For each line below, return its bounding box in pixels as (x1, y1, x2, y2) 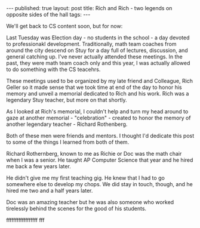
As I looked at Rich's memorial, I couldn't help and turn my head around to (6, 108, 189, 115)
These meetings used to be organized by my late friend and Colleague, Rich (6, 78, 193, 84)
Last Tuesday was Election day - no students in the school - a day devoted (6, 34, 190, 41)
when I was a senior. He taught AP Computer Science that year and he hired (6, 156, 193, 164)
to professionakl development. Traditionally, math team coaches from (6, 41, 177, 47)
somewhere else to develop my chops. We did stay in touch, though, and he (6, 181, 193, 187)
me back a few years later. (6, 163, 72, 170)
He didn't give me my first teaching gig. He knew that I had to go (6, 174, 165, 181)
